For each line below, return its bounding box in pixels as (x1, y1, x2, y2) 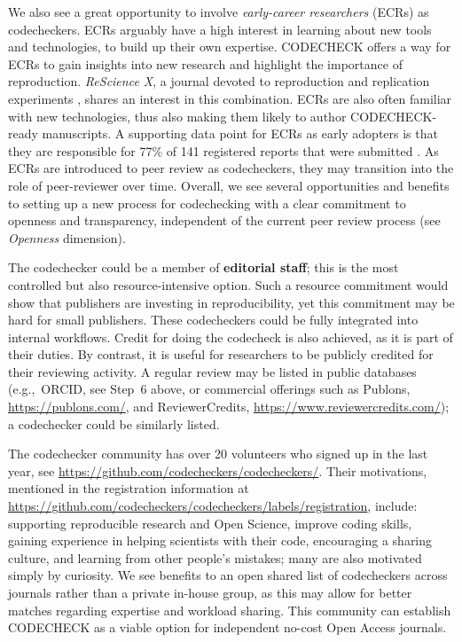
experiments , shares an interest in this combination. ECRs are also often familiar (8, 89, 452, 107)
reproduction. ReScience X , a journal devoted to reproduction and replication (8, 72, 430, 90)
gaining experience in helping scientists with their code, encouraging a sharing (8, 531, 433, 550)
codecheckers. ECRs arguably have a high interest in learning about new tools (8, 20, 432, 38)
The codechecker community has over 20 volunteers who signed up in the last (8, 444, 428, 463)
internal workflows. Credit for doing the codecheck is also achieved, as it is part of (8, 327, 453, 346)
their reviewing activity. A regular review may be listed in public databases (8, 362, 417, 380)
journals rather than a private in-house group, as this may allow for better (8, 583, 412, 601)
